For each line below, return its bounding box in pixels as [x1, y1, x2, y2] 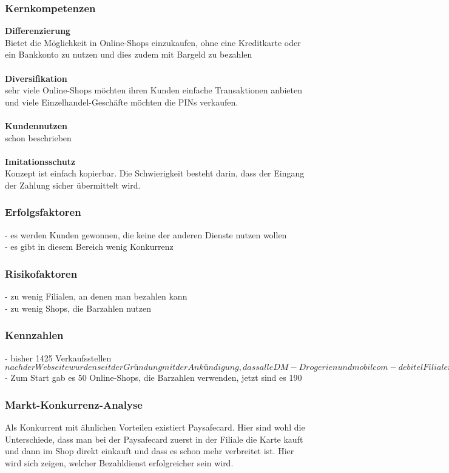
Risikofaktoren [5, 266, 78, 281]
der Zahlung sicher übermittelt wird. [5, 178, 141, 191]
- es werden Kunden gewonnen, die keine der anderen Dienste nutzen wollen [5, 228, 287, 241]
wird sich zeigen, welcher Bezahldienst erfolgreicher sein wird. [5, 456, 234, 469]
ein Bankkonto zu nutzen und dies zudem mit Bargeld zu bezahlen [5, 48, 252, 61]
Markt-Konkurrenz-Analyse [5, 397, 143, 412]
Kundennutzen [5, 119, 67, 132]
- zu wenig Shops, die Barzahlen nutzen [5, 301, 152, 314]
